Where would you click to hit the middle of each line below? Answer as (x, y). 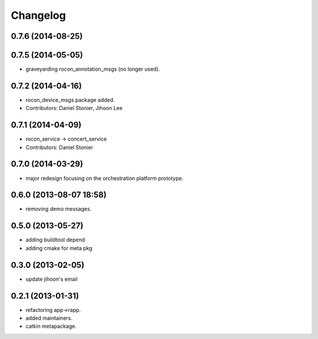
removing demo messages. (59, 209)
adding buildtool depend (55, 240)
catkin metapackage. (51, 326)
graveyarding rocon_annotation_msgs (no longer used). (93, 69)
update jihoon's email (52, 279)
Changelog (38, 15)
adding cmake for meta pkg (59, 248)
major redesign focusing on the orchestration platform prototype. (105, 178)
